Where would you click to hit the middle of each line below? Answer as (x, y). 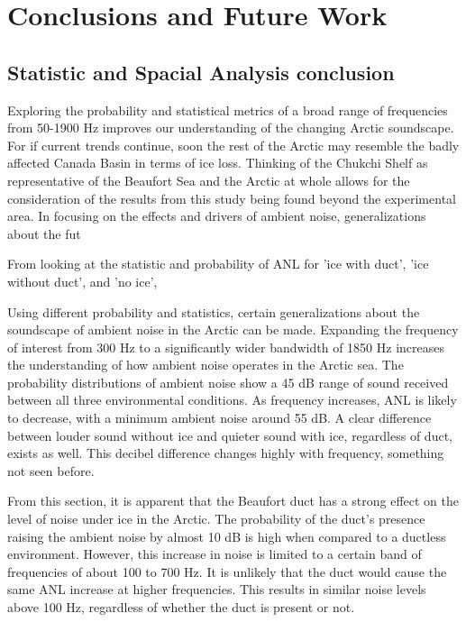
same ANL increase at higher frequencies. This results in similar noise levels (217, 589)
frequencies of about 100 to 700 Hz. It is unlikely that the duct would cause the (227, 571)
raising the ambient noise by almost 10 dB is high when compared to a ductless (227, 536)
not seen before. (51, 470)
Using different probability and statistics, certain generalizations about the (214, 311)
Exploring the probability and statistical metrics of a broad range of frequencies (228, 110)
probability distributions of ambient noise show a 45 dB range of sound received (228, 382)
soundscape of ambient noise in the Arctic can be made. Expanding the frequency (233, 329)
